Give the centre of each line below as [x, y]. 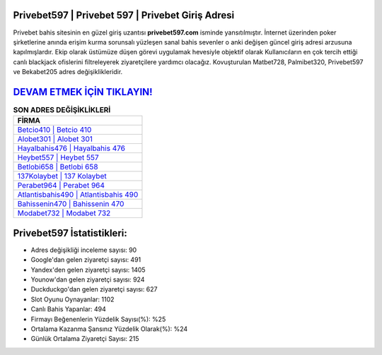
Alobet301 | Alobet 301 [55, 139]
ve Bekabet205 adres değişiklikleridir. [68, 72]
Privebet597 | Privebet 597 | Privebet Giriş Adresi [124, 15]
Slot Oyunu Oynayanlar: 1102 [73, 299]
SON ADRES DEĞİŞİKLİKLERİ [62, 110]
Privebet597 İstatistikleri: [70, 233]
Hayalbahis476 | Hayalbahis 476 [71, 148]
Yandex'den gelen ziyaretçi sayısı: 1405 [88, 270]
